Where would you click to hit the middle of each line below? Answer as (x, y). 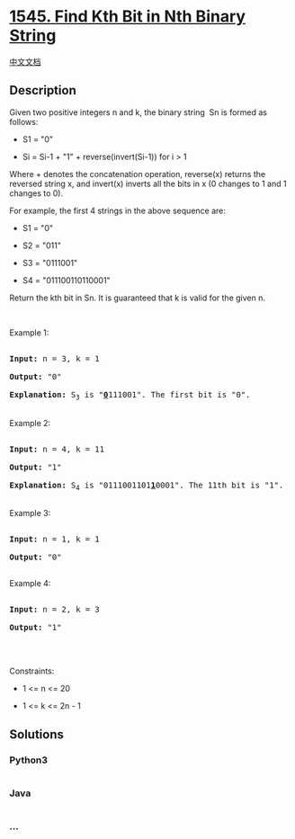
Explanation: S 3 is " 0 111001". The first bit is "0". (130, 396)
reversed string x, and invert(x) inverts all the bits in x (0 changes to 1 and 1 (148, 183)
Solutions (37, 734)
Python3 (28, 760)
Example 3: (30, 513)
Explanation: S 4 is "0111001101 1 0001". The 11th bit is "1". (147, 486)
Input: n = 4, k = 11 (57, 449)
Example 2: (30, 423)
